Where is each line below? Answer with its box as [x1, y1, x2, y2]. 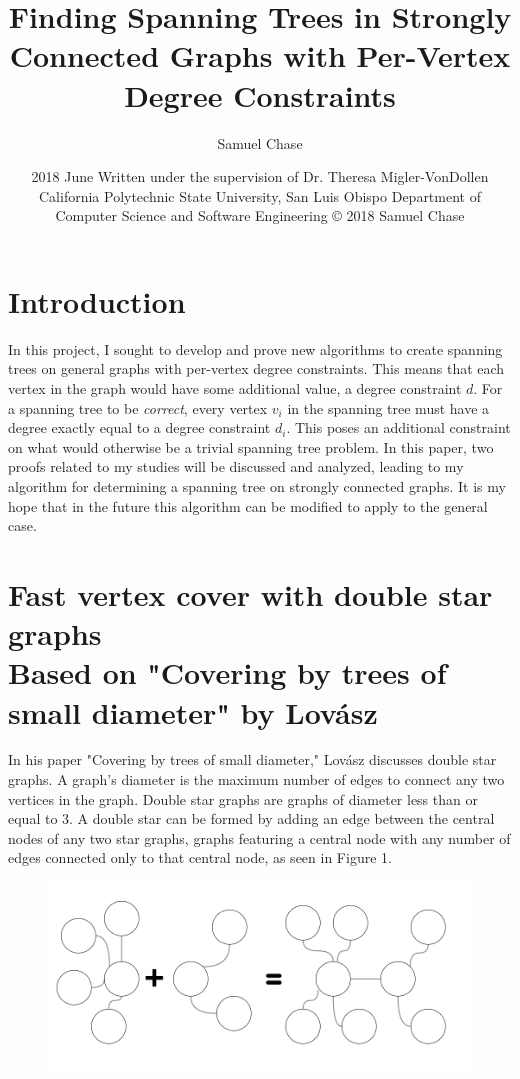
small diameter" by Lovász [8, 691, 378, 732]
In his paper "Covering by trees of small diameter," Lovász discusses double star [8, 749, 497, 770]
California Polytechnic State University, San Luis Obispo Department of [39, 185, 481, 206]
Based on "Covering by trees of [8, 652, 447, 693]
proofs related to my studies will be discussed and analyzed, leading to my [8, 456, 464, 477]
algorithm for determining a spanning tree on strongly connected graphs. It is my [8, 475, 506, 496]
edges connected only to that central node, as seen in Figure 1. [8, 847, 392, 868]
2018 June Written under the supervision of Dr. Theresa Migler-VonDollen [31, 166, 489, 187]
